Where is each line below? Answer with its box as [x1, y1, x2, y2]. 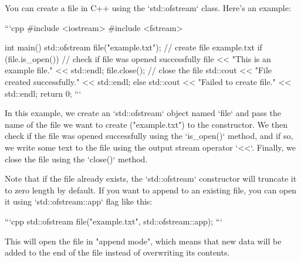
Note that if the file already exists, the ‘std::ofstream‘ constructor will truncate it [5, 172, 297, 185]
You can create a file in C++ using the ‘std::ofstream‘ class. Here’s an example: [5, 2, 291, 13]
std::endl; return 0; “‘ [5, 87, 82, 99]
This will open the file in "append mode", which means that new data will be [5, 234, 282, 247]
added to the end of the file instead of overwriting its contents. [5, 246, 230, 258]
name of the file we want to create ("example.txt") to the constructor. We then [5, 118, 288, 130]
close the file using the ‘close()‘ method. [5, 152, 148, 165]
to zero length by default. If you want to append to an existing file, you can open [5, 183, 297, 196]
